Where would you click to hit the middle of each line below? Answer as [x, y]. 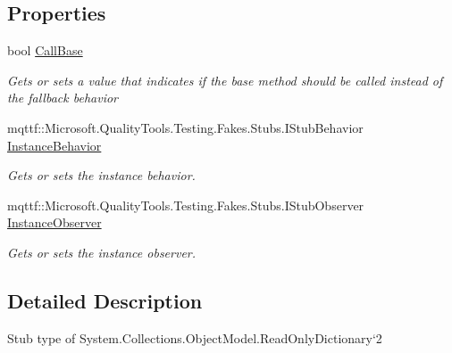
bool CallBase [45, 50]
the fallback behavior [63, 98]
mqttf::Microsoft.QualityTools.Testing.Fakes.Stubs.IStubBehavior [185, 127]
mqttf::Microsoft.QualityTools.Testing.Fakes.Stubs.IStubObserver [186, 205]
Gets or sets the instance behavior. [101, 175]
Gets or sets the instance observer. [102, 252]
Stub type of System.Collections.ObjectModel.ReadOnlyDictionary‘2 [195, 337]
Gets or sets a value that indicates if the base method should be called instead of [225, 80]
